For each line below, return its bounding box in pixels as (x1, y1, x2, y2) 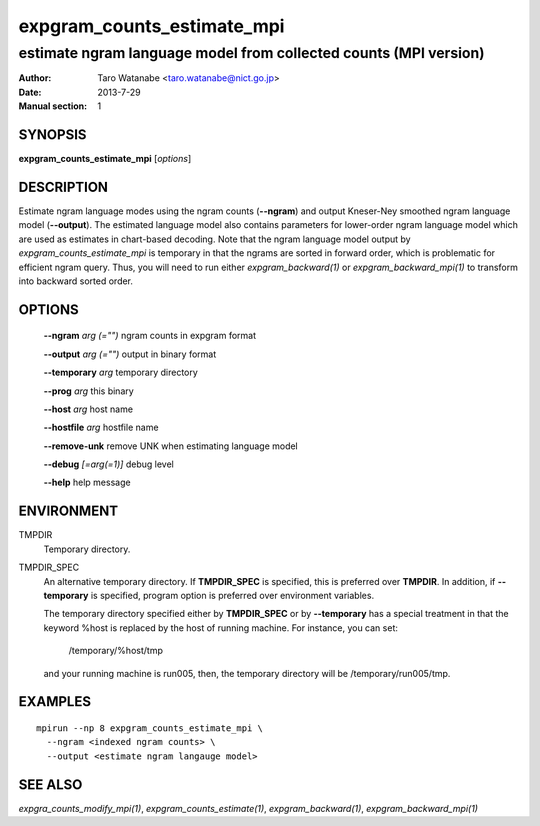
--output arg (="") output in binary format (43, 348, 217, 360)
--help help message (43, 476, 131, 489)
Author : (18, 72, 52, 84)
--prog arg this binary (43, 385, 134, 397)
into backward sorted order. (18, 275, 134, 287)
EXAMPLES (18, 693, 92, 710)
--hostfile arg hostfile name (43, 421, 159, 434)
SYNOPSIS (18, 126, 87, 143)
